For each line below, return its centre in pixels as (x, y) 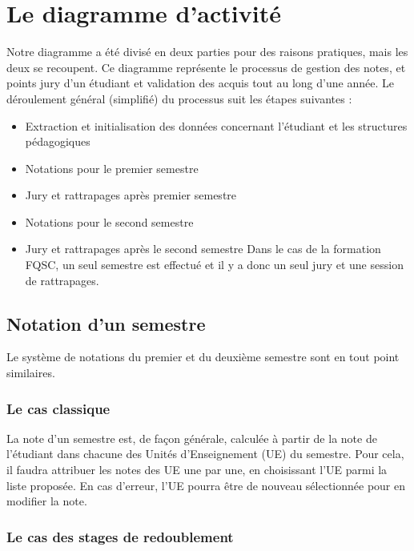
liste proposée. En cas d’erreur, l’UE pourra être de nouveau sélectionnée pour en (206, 485)
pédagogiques (58, 141)
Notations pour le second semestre (109, 221)
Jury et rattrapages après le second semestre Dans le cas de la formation (203, 249)
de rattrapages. (62, 280)
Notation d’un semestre (106, 323)
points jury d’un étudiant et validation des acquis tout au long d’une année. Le (200, 83)
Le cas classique (58, 408)
